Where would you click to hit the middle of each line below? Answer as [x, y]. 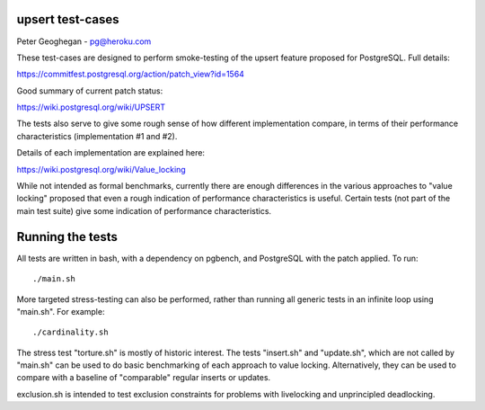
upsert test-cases [68, 19]
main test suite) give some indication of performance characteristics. [144, 210]
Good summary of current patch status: [90, 91]
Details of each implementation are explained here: [111, 153]
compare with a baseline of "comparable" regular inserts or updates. [144, 378]
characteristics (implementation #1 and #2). [97, 136]
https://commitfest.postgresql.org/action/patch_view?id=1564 [130, 74]
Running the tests [67, 237]
